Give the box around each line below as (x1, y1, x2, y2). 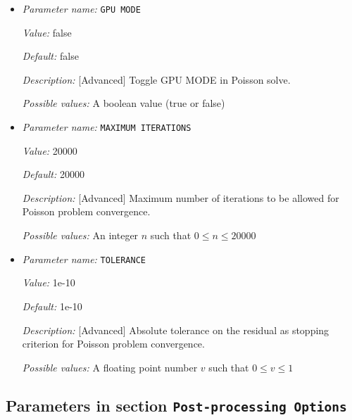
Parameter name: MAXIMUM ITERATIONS (22, 120, 191, 134)
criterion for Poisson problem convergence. (22, 336, 205, 351)
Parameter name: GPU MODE (22, 1, 141, 15)
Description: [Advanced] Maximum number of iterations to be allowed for (22, 190, 339, 205)
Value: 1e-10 (22, 275, 75, 290)
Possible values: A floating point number (22, 359, 198, 374)
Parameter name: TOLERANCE (22, 251, 146, 266)
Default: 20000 (22, 167, 84, 182)
